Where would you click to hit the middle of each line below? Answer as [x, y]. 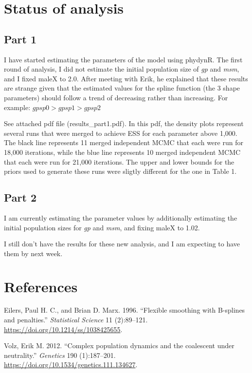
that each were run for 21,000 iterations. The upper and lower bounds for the [119, 161]
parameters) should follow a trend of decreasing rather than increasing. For [116, 97]
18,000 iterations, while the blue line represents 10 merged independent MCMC [122, 152]
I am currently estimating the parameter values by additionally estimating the [121, 217]
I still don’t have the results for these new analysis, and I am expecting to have [122, 244]
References [41, 287]
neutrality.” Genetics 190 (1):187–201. [60, 355]
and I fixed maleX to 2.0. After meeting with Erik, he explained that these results [126, 78]
